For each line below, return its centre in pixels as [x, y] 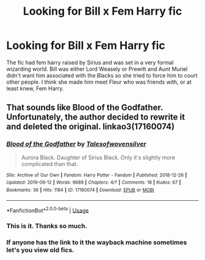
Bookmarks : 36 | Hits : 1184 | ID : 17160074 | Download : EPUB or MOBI [80, 190]
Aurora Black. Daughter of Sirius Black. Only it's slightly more [98, 157]
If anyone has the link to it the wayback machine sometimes [97, 242]
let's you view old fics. [40, 250]
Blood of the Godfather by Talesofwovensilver [76, 144]
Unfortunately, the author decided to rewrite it [95, 117]
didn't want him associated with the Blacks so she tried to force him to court [102, 75]
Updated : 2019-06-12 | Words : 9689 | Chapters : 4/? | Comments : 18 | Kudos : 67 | [94, 182]
